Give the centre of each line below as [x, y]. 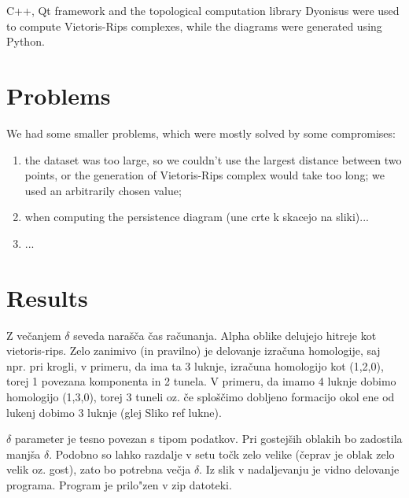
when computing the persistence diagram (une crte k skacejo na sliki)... [197, 217]
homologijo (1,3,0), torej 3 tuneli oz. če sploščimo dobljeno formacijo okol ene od [201, 396]
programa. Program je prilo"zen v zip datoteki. [119, 484]
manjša [24, 454]
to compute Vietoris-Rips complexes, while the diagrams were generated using [194, 26]
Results [47, 297]
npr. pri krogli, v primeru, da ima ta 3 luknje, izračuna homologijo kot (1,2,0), [195, 365]
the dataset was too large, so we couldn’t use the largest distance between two [213, 159]
